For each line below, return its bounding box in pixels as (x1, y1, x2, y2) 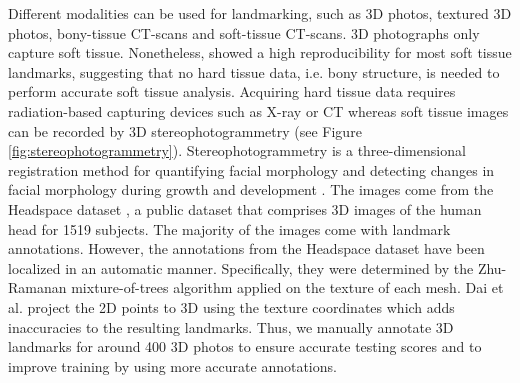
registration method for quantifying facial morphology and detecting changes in (8, 159, 495, 180)
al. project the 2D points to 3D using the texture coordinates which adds (8, 296, 455, 317)
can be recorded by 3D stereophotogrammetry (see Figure (8, 120, 362, 141)
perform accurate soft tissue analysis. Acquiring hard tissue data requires (8, 81, 456, 102)
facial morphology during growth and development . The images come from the (8, 179, 494, 200)
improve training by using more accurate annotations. (8, 355, 337, 376)
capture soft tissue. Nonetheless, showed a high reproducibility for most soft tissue (8, 42, 512, 63)
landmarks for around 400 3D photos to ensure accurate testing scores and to (8, 336, 482, 357)
